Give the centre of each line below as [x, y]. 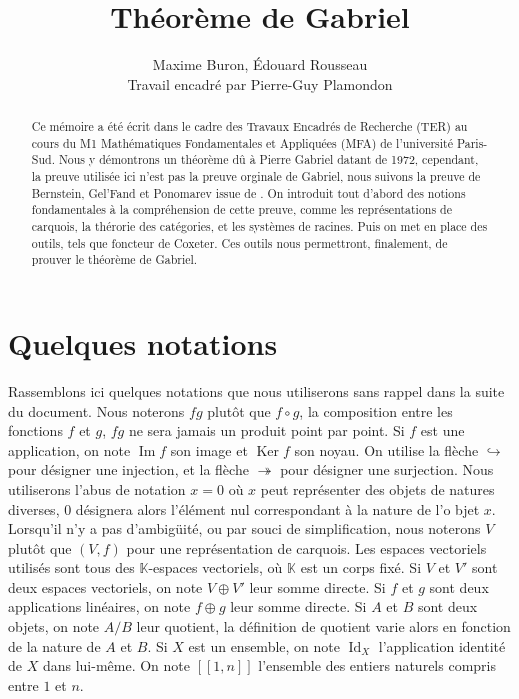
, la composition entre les [376, 410]
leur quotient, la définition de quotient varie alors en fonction [323, 626]
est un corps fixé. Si [361, 567]
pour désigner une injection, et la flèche [128, 469]
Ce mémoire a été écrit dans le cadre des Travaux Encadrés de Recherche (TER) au [249, 126]
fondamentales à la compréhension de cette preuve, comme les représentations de [241, 209]
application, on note [69, 449]
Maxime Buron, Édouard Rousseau [260, 64]
